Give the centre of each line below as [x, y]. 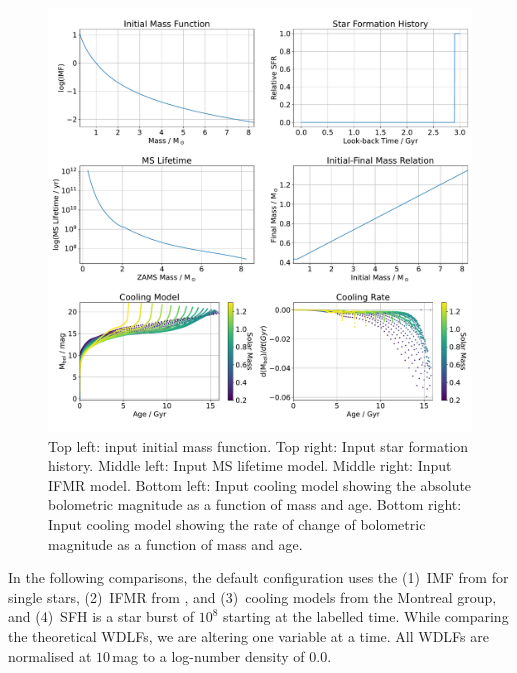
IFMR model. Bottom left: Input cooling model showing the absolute [260, 484]
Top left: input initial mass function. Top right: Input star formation [258, 445]
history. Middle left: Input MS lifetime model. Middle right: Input [250, 465]
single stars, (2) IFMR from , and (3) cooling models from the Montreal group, [252, 596]
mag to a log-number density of [208, 655]
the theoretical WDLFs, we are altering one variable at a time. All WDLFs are [248, 635]
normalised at [50, 655]
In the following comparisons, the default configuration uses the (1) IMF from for [258, 577]
